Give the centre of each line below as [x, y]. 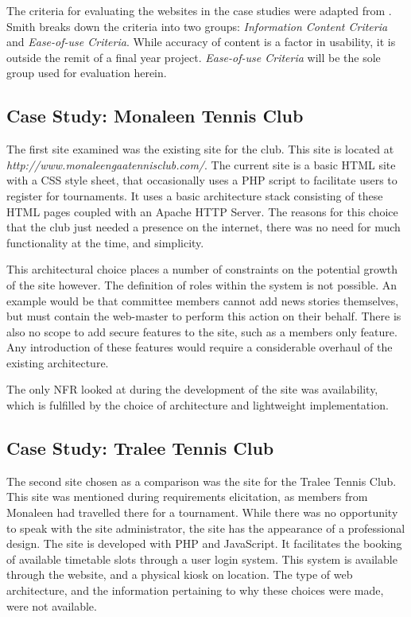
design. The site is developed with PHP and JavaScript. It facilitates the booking [204, 543]
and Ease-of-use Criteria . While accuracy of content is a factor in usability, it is [201, 42]
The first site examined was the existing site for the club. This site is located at [200, 149]
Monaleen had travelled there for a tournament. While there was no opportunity [202, 512]
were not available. [52, 605]
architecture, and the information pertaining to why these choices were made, [195, 590]
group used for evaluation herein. [87, 73]
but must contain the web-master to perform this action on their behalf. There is [204, 316]
